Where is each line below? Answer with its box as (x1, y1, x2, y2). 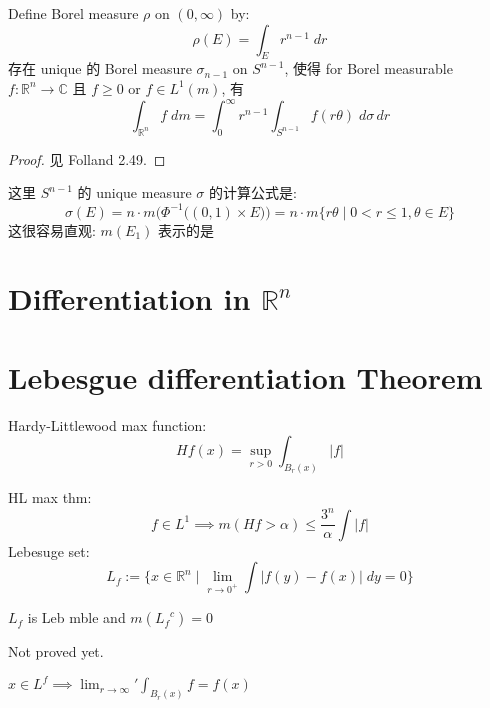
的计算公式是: (208, 182, 297, 203)
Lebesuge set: (8, 540, 90, 561)
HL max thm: (8, 487, 92, 508)
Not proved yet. (8, 641, 104, 662)
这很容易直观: (8, 219, 96, 240)
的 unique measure (77, 182, 192, 203)
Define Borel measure (8, 3, 139, 23)
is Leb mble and (27, 607, 126, 628)
